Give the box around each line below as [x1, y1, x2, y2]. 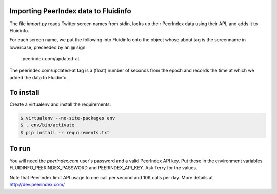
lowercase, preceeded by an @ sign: [9, 44, 87, 50]
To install [9, 88, 39, 97]
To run [9, 144, 31, 153]
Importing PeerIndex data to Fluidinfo [9, 7, 131, 15]
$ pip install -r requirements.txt [20, 130, 110, 135]
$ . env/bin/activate [20, 122, 75, 128]
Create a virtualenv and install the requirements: [9, 101, 111, 107]
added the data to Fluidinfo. [9, 74, 68, 80]
